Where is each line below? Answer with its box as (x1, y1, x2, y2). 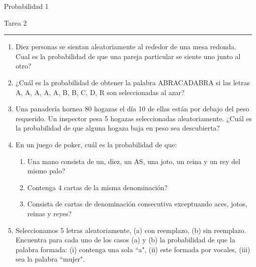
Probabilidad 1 (4, 1, 49, 11)
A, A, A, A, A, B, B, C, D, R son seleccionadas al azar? (15, 87, 185, 97)
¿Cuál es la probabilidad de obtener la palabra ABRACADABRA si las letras (15, 77, 250, 87)
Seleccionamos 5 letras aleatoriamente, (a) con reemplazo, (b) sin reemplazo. (15, 225, 246, 235)
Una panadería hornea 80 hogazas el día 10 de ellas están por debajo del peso (15, 103, 250, 114)
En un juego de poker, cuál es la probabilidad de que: (15, 139, 177, 149)
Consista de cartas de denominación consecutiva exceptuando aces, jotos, (27, 199, 248, 209)
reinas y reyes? (27, 208, 72, 218)
